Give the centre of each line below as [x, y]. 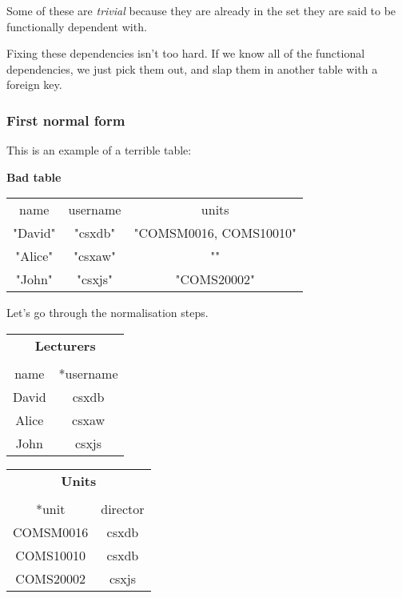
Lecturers [65, 345]
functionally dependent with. [77, 26]
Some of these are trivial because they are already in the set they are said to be [201, 10]
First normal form [66, 120]
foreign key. [34, 84]
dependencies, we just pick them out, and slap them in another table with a [192, 68]
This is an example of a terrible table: [99, 150]
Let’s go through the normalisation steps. [107, 313]
